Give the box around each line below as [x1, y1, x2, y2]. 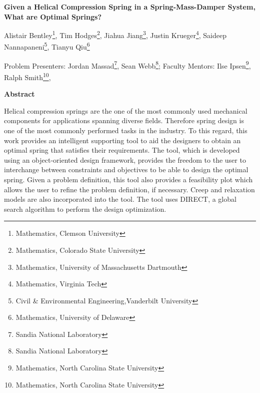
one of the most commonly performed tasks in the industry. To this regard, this [4, 125, 247, 135]
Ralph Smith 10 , [4, 70, 51, 82]
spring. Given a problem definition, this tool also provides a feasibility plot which [4, 174, 253, 184]
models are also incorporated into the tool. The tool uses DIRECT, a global [4, 194, 236, 204]
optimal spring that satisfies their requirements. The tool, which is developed [4, 145, 240, 155]
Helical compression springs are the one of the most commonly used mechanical [4, 105, 247, 116]
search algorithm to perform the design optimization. [4, 203, 166, 214]
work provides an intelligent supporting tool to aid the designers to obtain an [4, 135, 241, 145]
